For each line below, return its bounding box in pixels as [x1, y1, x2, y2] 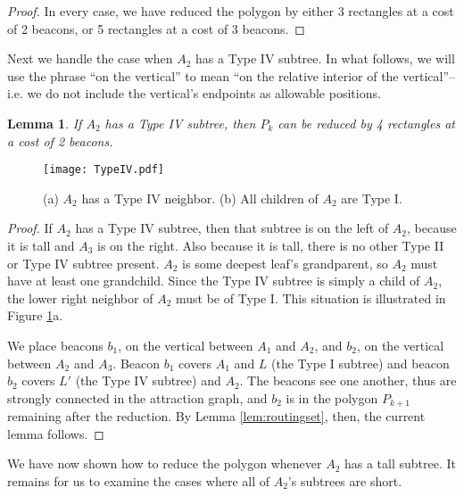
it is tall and [7, 236, 75, 254]
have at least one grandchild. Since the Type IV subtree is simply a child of [7, 271, 420, 290]
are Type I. [341, 188, 402, 207]
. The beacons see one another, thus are [239, 371, 457, 390]
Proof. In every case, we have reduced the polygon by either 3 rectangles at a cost [7, 2, 454, 20]
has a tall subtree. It [344, 454, 456, 473]
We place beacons [7, 335, 104, 354]
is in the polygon [286, 388, 378, 407]
